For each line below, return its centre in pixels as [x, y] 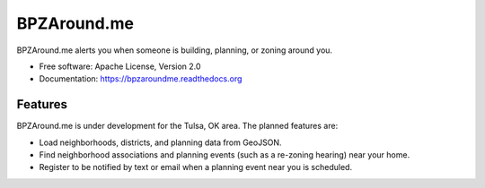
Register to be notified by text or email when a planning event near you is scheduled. [196, 167]
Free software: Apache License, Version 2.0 [120, 66]
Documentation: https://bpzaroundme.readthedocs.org [141, 79]
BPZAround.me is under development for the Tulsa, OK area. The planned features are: [177, 126]
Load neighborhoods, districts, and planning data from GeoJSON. [160, 142]
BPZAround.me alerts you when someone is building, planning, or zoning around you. [174, 50]
